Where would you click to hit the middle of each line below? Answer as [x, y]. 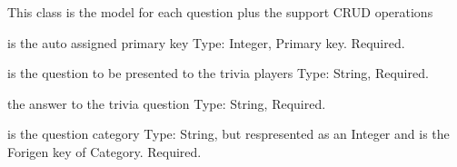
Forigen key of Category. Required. [104, 151]
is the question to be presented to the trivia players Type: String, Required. [218, 73]
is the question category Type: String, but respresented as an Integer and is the [228, 134]
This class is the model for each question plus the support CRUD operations [220, 12]
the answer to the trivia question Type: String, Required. [167, 103]
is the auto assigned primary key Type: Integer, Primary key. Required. [206, 42]
